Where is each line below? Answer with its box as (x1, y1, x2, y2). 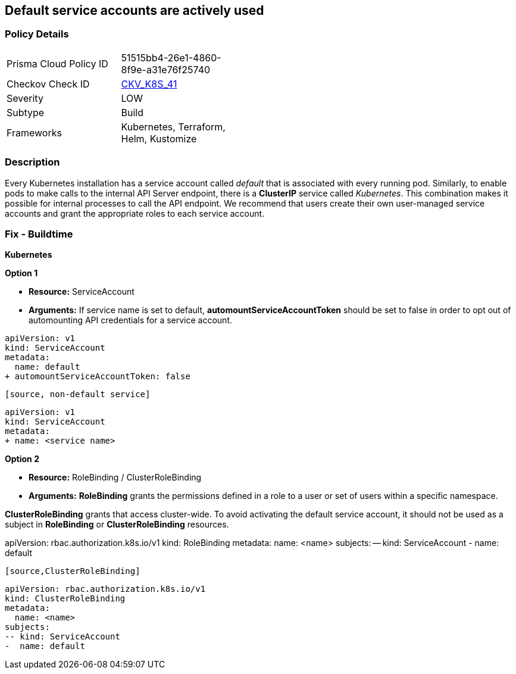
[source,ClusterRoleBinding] (5, 566, 140, 576)
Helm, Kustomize (121, 132, 197, 145)
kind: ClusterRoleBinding (5, 594, 126, 604)
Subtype (7, 106, 45, 118)
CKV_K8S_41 (121, 77, 177, 90)
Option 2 (5, 454, 39, 464)
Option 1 (5, 268, 38, 279)
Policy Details (5, 28, 69, 40)
